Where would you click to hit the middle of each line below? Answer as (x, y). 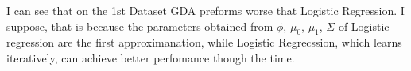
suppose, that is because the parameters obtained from (140, 26)
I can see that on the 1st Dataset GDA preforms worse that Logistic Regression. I (205, 10)
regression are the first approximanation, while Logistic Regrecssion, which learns (204, 42)
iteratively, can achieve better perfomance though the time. (151, 57)
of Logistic (364, 26)
